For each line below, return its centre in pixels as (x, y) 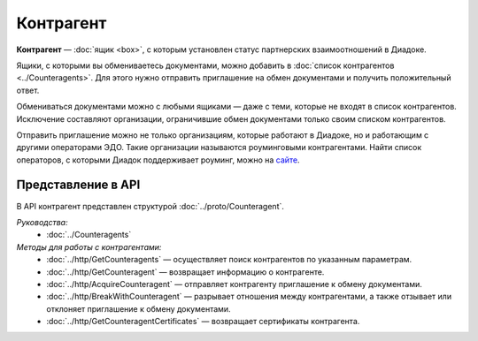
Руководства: (42, 222)
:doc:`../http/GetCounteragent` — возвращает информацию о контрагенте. (185, 272)
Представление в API (78, 185)
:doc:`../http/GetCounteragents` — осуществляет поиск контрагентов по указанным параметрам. (229, 260)
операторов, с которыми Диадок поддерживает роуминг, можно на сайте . (158, 160)
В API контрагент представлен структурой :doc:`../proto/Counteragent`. (150, 206)
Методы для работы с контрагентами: (89, 246)
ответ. (28, 90)
